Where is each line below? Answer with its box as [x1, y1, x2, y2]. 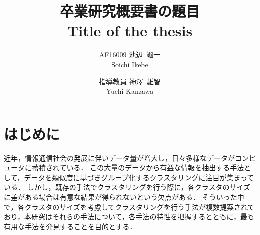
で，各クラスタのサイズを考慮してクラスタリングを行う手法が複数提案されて [4, 201, 255, 212]
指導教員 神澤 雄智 [99, 76, 161, 86]
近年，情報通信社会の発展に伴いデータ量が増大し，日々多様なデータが [4, 152, 235, 163]
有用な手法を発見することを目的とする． [4, 221, 137, 231]
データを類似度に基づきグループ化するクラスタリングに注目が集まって [24, 172, 254, 182]
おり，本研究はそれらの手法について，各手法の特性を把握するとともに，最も [4, 211, 254, 222]
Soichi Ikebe [111, 59, 148, 69]
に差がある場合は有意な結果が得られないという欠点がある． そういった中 [4, 192, 244, 202]
